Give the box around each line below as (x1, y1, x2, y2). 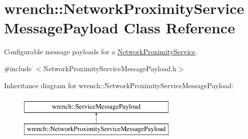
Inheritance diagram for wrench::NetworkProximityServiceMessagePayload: (4, 80, 233, 90)
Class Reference (123, 17, 235, 38)
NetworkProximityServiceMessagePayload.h (43, 63, 176, 73)
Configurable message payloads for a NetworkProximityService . (4, 46, 197, 57)
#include (4, 63, 32, 73)
